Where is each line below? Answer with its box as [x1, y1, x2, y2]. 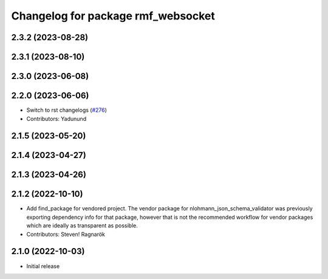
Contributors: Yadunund [26, 115, 87, 122]
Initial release [26, 262, 60, 270]
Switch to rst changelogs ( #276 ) [26, 106, 108, 114]
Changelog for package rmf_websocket [11, 9, 216, 22]
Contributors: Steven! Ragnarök [26, 230, 106, 238]
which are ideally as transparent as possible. [26, 222, 138, 229]
